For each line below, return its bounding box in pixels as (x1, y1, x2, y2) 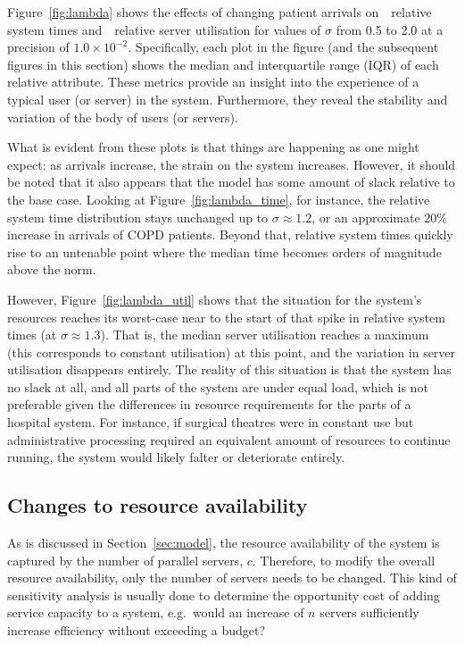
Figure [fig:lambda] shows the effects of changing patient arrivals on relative (7, 3, 432, 21)
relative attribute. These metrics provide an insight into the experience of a (7, 72, 419, 91)
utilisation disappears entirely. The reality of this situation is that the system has (7, 360, 452, 379)
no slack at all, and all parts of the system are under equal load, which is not (7, 377, 428, 396)
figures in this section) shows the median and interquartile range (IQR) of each (7, 54, 439, 73)
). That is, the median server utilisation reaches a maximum (100, 325, 429, 344)
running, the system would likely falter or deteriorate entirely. (7, 448, 345, 466)
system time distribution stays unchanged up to (7, 207, 269, 226)
